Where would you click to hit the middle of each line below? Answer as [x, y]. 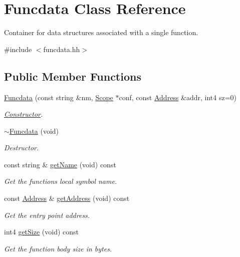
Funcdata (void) [34, 131]
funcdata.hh [62, 49]
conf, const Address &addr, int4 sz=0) [178, 97]
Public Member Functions [73, 76]
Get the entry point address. [47, 215]
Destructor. [22, 148]
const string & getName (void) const [60, 164]
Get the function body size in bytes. [58, 248]
